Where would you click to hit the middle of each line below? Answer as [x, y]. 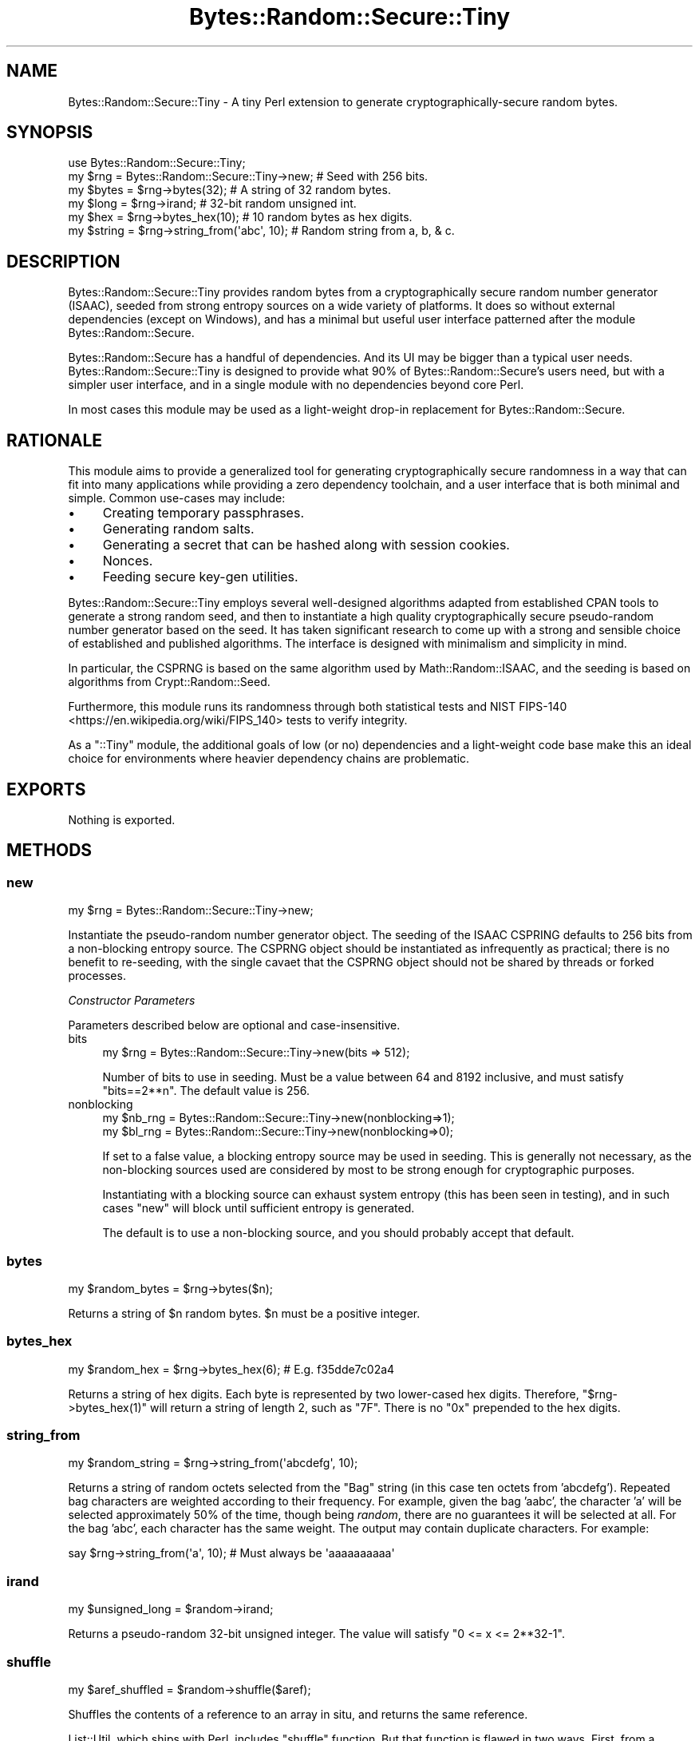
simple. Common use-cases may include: [177, 498]
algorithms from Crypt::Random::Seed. [169, 682]
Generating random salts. [178, 529]
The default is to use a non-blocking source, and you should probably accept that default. [338, 1233]
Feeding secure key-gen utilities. [200, 577]
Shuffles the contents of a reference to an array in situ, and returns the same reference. [298, 1714]
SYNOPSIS [50, 133]
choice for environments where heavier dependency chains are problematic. [269, 759]
